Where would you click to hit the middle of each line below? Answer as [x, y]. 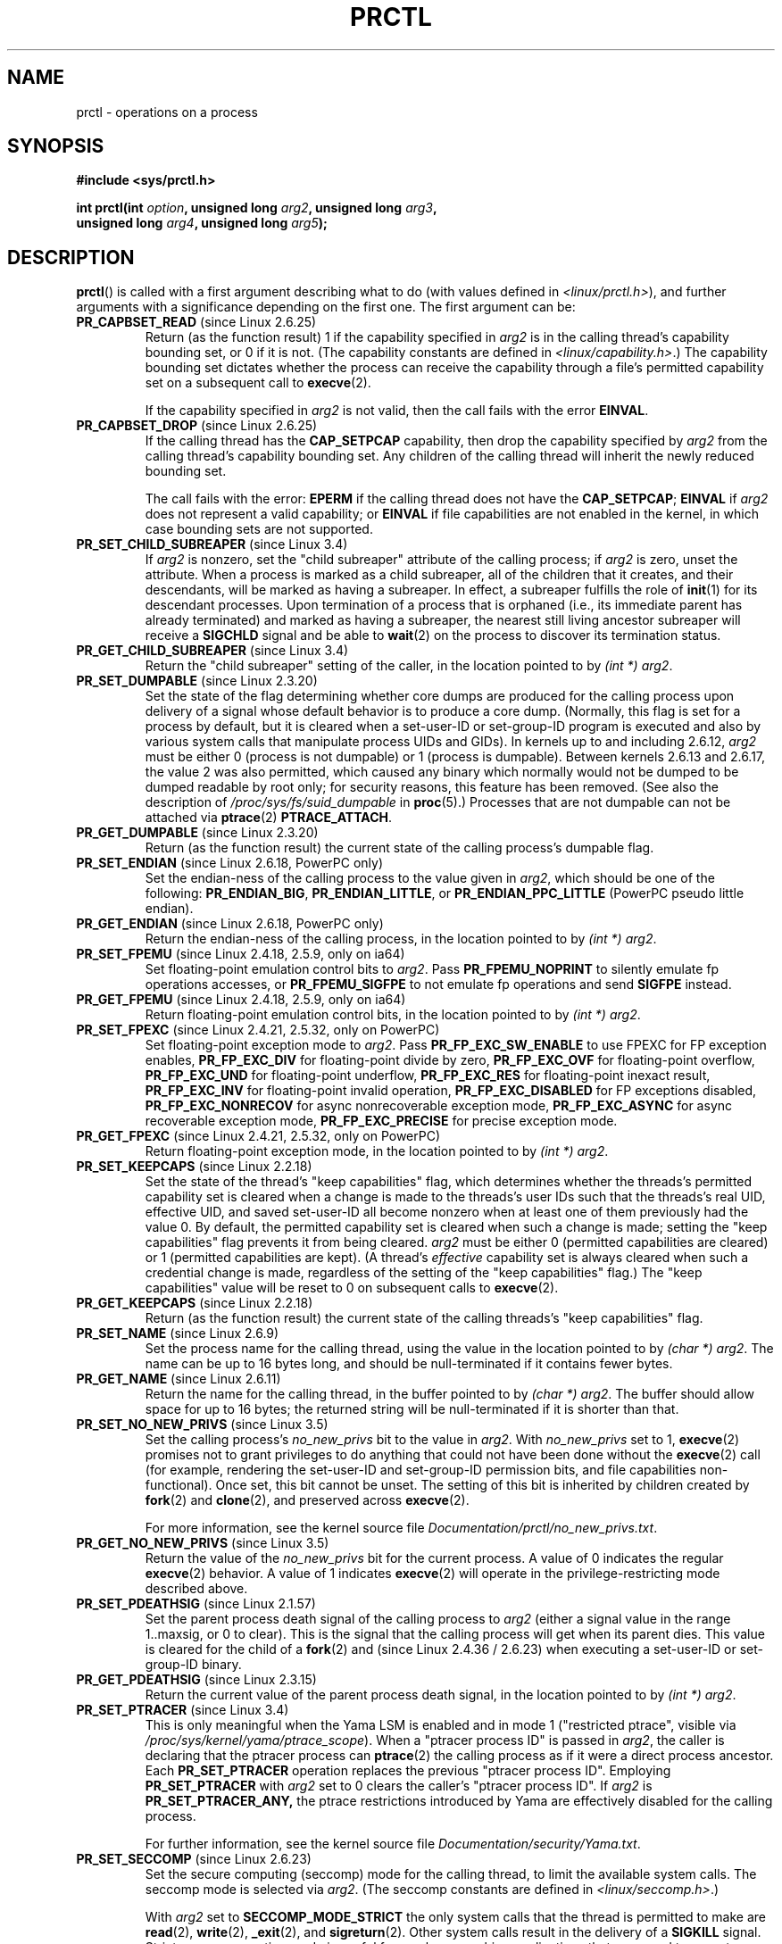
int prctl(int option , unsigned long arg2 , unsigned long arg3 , [257, 208]
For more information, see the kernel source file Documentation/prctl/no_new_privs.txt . [401, 1528]
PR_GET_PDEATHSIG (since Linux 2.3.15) [196, 1680]
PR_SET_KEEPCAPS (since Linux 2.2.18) [194, 1167]
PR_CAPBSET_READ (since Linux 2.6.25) [196, 322]
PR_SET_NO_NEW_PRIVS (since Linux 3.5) [202, 1425]
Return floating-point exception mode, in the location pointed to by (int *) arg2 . [377, 1151]
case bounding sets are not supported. [259, 529]
